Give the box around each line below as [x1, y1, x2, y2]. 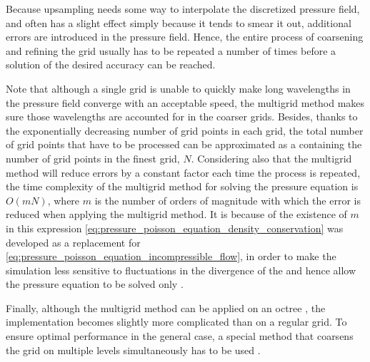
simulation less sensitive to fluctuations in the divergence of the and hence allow [6, 262, 356, 277]
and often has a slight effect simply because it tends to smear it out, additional [6, 15, 351, 30]
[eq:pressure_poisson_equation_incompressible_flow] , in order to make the [6, 249, 336, 264]
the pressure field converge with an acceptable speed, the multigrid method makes [6, 95, 365, 110]
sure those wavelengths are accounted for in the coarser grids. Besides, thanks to [6, 109, 358, 124]
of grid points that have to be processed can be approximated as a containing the [6, 137, 362, 152]
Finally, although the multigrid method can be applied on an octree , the [6, 300, 326, 315]
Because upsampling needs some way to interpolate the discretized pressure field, [6, 1, 360, 16]
